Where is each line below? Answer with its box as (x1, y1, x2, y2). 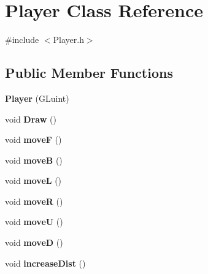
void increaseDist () (5, 256, 86, 269)
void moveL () (5, 174, 62, 187)
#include (5, 33, 39, 46)
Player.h (53, 33, 84, 46)
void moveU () (5, 215, 63, 228)
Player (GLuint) (5, 91, 69, 104)
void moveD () (5, 236, 63, 249)
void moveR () (5, 194, 63, 207)
